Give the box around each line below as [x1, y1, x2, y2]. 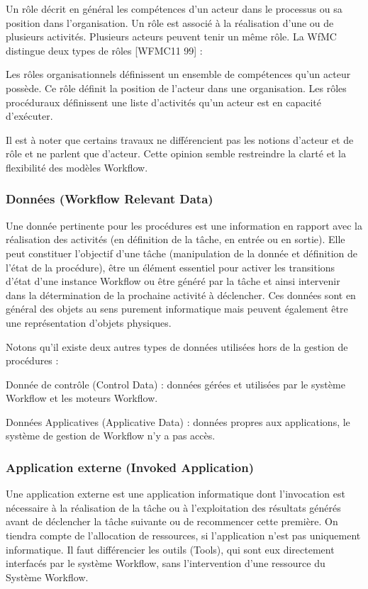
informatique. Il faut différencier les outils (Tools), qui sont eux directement [6, 542, 335, 556]
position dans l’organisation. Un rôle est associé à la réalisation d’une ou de [6, 15, 334, 30]
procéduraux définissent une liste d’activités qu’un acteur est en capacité [6, 94, 322, 109]
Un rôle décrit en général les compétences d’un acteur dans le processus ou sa [6, 1, 342, 16]
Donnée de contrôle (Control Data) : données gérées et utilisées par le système [6, 376, 345, 391]
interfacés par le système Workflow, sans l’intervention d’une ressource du [6, 556, 325, 571]
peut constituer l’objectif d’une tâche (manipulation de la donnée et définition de [6, 245, 358, 260]
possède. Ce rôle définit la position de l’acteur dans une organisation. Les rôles [6, 80, 347, 95]
